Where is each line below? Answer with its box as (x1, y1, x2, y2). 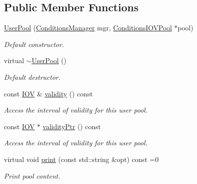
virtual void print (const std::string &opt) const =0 (4, 154, 159, 164)
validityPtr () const (43, 121, 101, 131)
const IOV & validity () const (4, 88, 93, 98)
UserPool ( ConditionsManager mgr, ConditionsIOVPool (4, 23, 172, 33)
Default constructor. (4, 39, 64, 49)
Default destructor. (4, 71, 61, 82)
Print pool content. (4, 170, 60, 181)
